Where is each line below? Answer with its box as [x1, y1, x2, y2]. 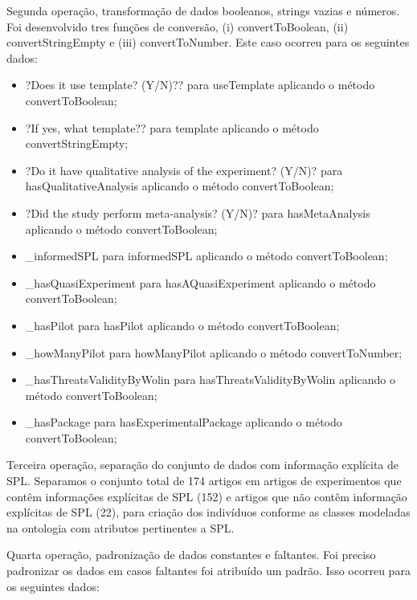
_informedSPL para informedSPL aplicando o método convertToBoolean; [25, 247, 388, 264]
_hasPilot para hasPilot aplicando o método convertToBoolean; [25, 316, 340, 333]
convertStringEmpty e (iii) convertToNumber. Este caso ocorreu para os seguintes [6, 34, 410, 51]
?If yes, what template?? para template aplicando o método [25, 119, 319, 136]
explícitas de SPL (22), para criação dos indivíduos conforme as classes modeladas [6, 504, 411, 520]
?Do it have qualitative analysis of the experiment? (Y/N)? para [25, 161, 343, 178]
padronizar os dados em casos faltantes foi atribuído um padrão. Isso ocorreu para [6, 562, 411, 579]
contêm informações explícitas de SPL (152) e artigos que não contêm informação [6, 488, 407, 504]
